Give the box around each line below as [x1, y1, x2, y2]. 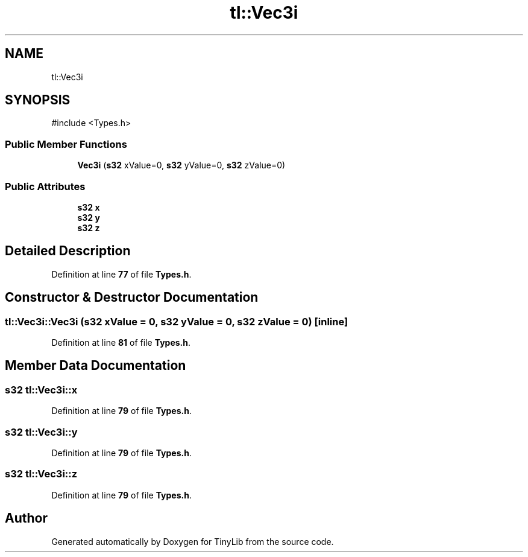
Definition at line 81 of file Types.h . [51, 337, 191, 348]
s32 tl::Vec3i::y [5, 425, 78, 438]
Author [5, 511, 48, 526]
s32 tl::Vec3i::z [5, 468, 78, 480]
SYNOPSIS [5, 92, 71, 108]
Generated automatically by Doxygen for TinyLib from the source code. [51, 536, 334, 547]
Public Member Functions [5, 138, 127, 150]
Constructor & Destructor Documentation [5, 290, 259, 305]
